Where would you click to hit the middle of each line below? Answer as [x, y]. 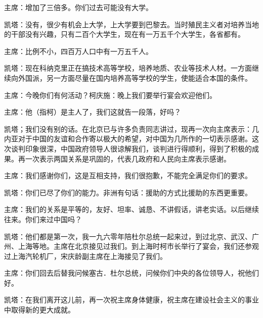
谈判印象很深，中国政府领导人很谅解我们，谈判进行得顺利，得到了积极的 [131, 148]
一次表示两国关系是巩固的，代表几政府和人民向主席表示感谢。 [128, 158]
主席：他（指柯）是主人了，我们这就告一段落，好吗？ [93, 112]
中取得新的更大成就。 [39, 310]
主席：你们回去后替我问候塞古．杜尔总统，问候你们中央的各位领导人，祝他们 [131, 273]
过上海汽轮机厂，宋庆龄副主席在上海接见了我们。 [85, 256]
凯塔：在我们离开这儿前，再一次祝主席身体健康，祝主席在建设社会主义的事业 [131, 300]
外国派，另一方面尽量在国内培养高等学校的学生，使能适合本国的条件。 [135, 77]
